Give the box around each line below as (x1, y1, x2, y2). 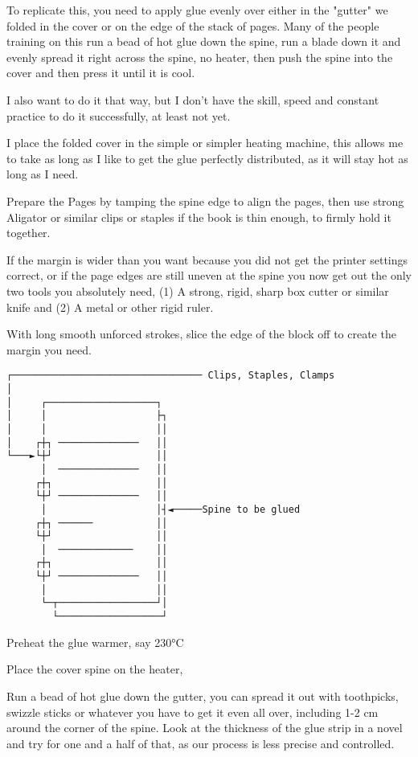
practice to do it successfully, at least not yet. (6, 107, 231, 124)
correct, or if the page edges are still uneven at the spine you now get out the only (6, 267, 412, 284)
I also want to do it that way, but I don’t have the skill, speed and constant (6, 91, 379, 108)
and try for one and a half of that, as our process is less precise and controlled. (6, 734, 395, 751)
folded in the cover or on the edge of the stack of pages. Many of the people (6, 17, 379, 34)
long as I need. (6, 166, 79, 182)
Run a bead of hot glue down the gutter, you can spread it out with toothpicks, (6, 687, 399, 704)
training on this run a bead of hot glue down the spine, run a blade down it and (6, 33, 401, 50)
